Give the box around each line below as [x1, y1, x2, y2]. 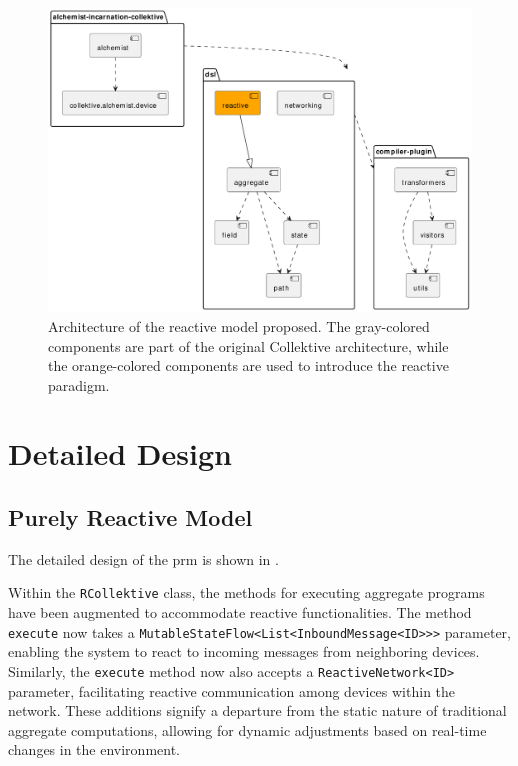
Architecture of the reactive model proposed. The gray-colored [48, 315, 430, 336]
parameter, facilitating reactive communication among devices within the [8, 680, 456, 701]
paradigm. [48, 374, 110, 395]
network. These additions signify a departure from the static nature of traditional [8, 700, 507, 721]
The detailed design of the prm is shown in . [8, 548, 279, 569]
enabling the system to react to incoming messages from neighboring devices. [8, 641, 480, 662]
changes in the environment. [8, 739, 181, 760]
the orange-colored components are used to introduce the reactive [48, 355, 449, 376]
